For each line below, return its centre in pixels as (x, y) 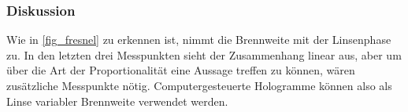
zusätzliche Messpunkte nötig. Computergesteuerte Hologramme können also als (199, 85)
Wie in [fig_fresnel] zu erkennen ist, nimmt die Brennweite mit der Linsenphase (199, 40)
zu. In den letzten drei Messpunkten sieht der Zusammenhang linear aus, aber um (204, 54)
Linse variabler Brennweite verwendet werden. (117, 101)
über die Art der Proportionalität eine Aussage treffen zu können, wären (181, 70)
